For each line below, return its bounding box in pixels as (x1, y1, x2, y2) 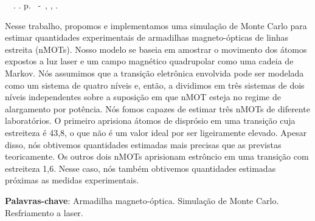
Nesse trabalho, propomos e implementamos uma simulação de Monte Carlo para (5, 19, 307, 32)
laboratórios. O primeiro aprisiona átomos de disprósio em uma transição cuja (5, 114, 296, 127)
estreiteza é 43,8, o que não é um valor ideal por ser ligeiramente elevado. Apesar (5, 126, 307, 138)
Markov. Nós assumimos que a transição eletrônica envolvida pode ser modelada (5, 66, 304, 79)
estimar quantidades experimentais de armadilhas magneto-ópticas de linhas (5, 31, 289, 44)
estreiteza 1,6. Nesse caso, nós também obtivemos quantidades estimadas (5, 161, 276, 174)
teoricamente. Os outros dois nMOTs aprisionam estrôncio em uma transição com (5, 150, 309, 163)
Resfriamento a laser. (5, 206, 83, 219)
